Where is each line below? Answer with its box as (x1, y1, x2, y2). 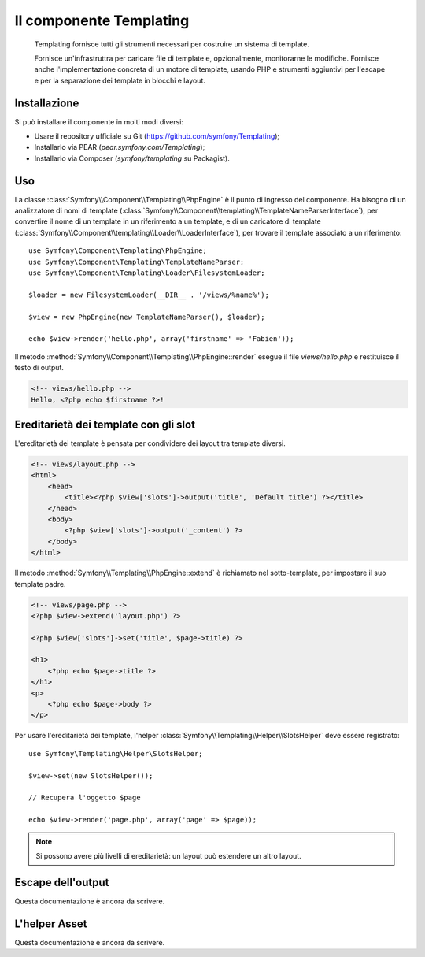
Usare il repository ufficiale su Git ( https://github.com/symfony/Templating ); (34, 132, 280, 141)
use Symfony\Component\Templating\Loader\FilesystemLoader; (28, 269, 265, 277)
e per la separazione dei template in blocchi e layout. (34, 76, 206, 85)
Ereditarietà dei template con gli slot (14, 417, 196, 431)
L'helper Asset (14, 917, 87, 930)
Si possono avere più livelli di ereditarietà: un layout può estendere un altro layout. (35, 851, 302, 860)
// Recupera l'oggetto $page (28, 793, 141, 803)
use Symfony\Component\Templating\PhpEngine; (28, 247, 208, 255)
